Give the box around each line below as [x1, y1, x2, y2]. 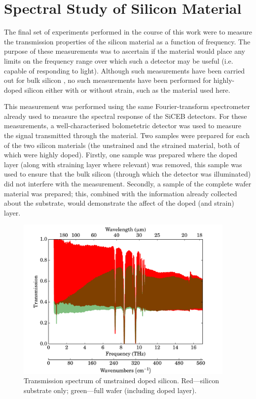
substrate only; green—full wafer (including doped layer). [24, 385, 197, 395]
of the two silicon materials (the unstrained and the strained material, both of [4, 140, 240, 150]
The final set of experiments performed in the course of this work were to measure [4, 27, 253, 37]
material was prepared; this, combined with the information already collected [4, 188, 237, 198]
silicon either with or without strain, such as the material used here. [24, 84, 230, 95]
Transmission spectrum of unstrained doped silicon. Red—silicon [24, 375, 219, 386]
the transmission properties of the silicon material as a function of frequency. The [4, 36, 251, 46]
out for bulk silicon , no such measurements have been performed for [4, 75, 212, 85]
